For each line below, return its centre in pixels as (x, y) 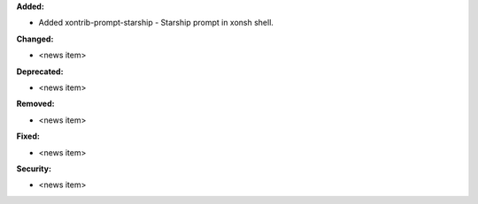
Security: (34, 169)
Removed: (35, 104)
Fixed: (28, 136)
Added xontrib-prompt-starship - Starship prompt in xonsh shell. (156, 23)
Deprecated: (40, 72)
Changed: (35, 39)
